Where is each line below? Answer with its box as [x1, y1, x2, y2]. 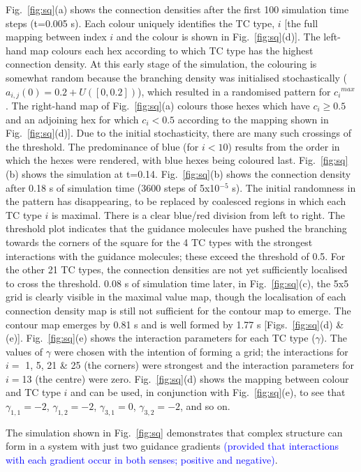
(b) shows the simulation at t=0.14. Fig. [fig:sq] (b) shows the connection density [6, 166, 351, 181]
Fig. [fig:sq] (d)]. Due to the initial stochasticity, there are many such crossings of [6, 125, 351, 140]
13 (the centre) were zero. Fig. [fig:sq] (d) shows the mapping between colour [22, 371, 349, 386]
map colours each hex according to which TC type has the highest [30, 43, 314, 57]
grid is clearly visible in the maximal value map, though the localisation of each [6, 289, 346, 304]
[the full [284, 15, 318, 30]
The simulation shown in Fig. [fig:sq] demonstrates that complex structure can [6, 425, 343, 439]
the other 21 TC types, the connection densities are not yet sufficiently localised [6, 262, 348, 277]
